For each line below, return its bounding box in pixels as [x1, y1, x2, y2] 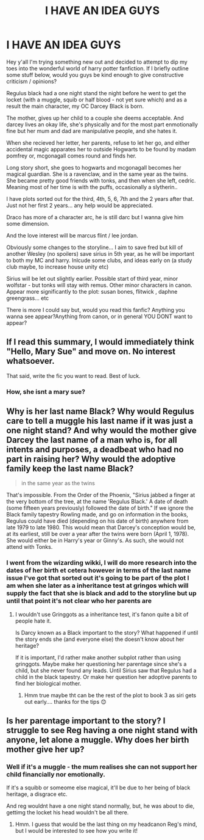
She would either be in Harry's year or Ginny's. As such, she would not [6, 537, 184, 544]
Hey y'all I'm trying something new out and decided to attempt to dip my [6, 58, 188, 65]
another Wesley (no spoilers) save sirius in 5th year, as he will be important [6, 250, 195, 257]
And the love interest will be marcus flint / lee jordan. [6, 231, 138, 239]
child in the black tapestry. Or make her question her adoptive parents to [15, 673, 197, 681]
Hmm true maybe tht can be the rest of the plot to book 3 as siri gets [24, 691, 197, 699]
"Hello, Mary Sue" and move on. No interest [6, 346, 175, 357]
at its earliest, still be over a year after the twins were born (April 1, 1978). [6, 530, 189, 538]
